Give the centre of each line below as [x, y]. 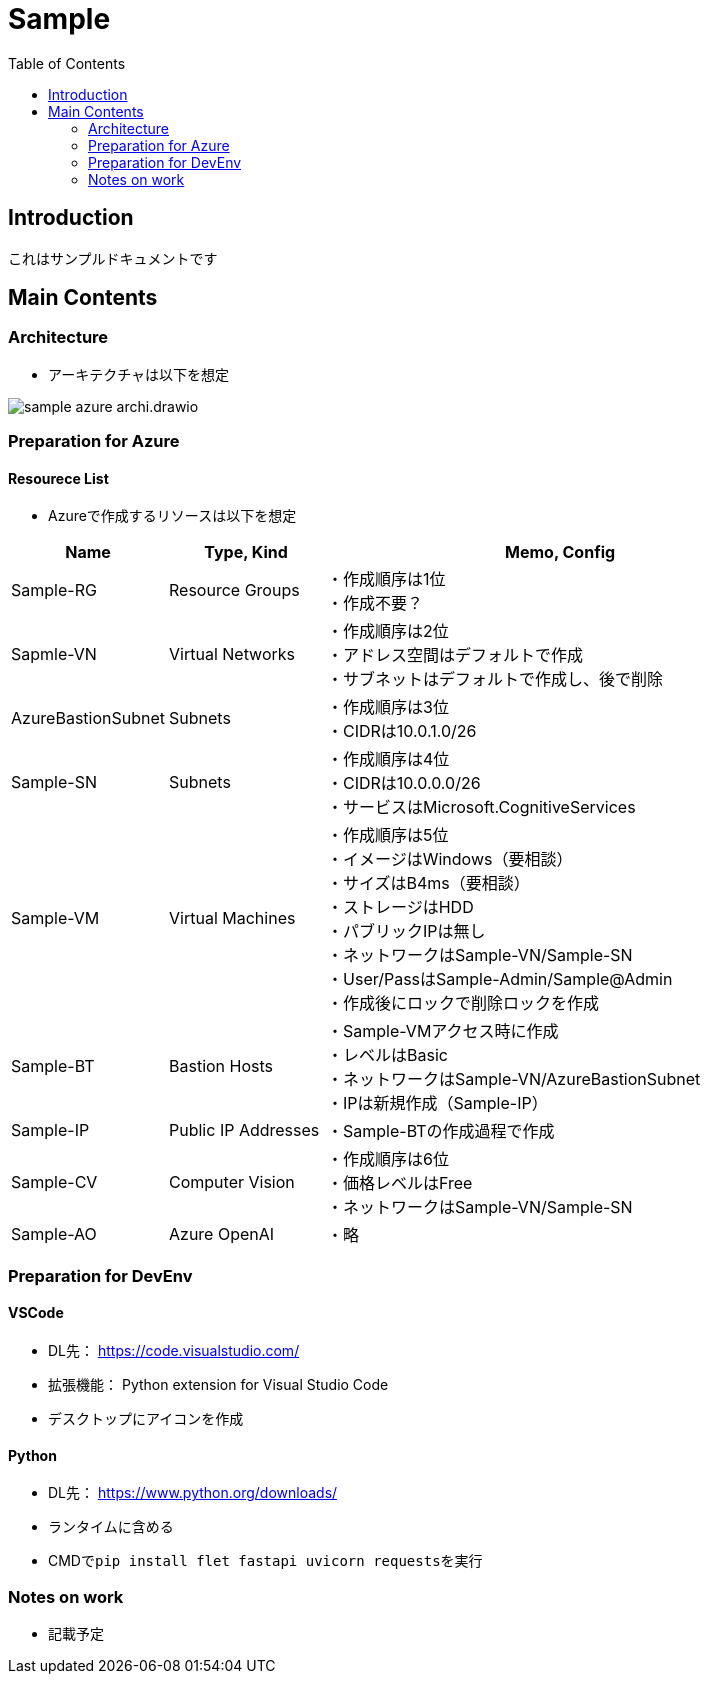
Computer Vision [232, 1182]
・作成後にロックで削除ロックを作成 [463, 1003]
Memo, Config [560, 552]
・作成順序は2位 [388, 631]
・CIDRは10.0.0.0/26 [404, 783]
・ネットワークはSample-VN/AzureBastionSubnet [514, 1079]
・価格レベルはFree [400, 1183]
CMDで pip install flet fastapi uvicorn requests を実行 [265, 1561]
